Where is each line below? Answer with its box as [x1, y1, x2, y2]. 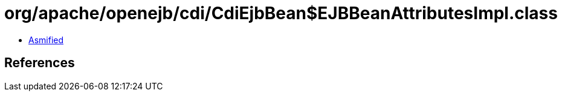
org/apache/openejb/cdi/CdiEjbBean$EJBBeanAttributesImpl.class [4, 3, 558, 23]
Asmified [28, 34, 64, 45]
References [4, 55, 75, 71]
